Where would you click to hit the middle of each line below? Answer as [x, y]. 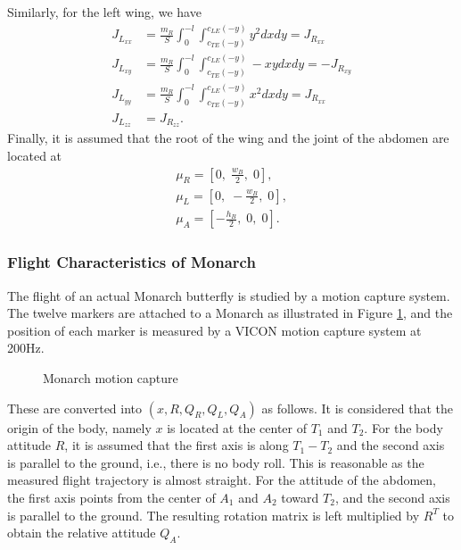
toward [300, 497]
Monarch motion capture [111, 377]
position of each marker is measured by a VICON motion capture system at [214, 330]
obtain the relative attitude [82, 533]
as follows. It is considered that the [358, 408]
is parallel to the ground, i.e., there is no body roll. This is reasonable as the [216, 462]
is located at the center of [237, 427]
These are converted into [75, 408]
